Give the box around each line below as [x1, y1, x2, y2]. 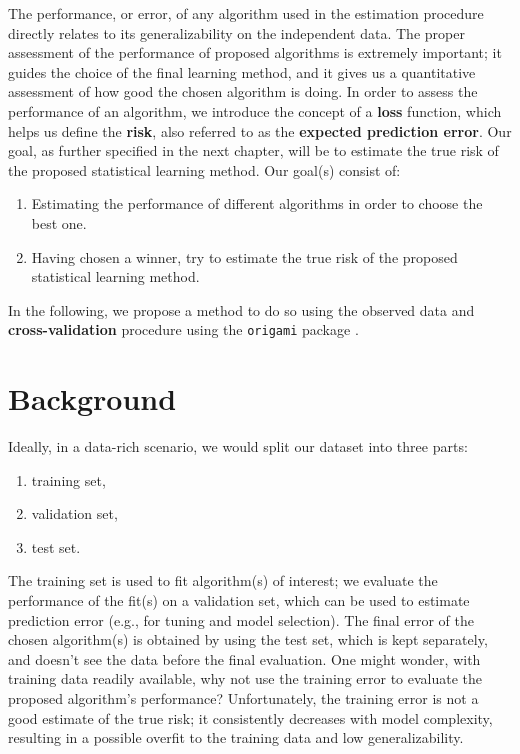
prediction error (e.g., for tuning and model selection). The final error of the [8, 609, 474, 630]
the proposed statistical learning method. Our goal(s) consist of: [8, 159, 401, 180]
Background [8, 378, 177, 419]
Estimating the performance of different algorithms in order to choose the [31, 193, 483, 214]
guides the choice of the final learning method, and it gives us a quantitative [8, 61, 476, 82]
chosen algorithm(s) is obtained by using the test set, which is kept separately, [8, 629, 488, 650]
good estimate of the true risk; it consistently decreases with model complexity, [8, 707, 493, 728]
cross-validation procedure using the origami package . [8, 319, 359, 340]
